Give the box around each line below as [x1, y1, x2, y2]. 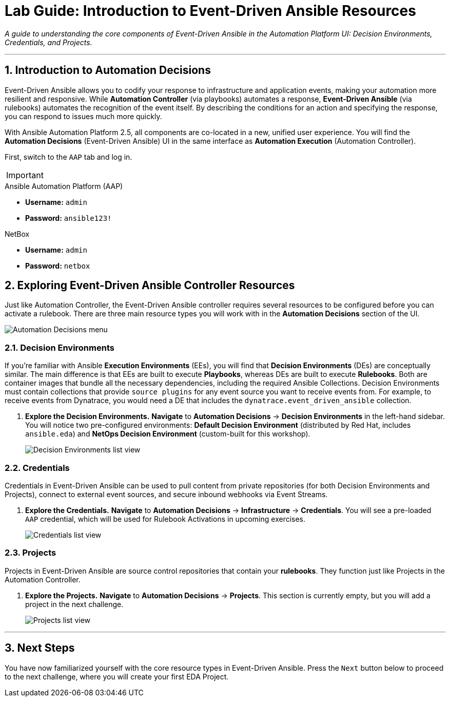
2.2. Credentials [5, 462, 70, 473]
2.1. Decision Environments [5, 342, 114, 353]
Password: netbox [25, 261, 90, 270]
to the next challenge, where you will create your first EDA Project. [5, 672, 229, 681]
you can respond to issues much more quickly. [5, 111, 162, 121]
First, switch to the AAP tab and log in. [5, 152, 132, 161]
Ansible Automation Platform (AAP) [5, 181, 123, 191]
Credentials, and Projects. [5, 37, 92, 47]
